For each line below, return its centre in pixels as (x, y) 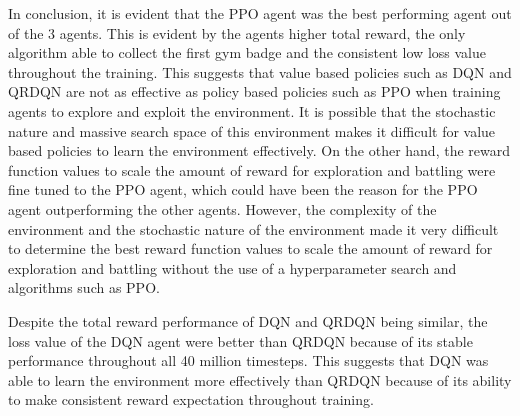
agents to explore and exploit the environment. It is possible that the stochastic (252, 110)
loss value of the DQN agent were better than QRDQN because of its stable (240, 340)
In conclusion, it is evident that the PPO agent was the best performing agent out (260, 13)
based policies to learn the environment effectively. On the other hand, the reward (259, 150)
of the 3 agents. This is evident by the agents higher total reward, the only (237, 32)
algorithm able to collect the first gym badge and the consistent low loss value (247, 52)
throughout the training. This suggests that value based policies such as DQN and (260, 71)
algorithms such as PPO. (84, 287)
